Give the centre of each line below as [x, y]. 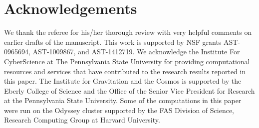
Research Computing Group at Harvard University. [82, 120]
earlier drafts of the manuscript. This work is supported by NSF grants [113, 42]
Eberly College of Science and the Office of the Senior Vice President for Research [129, 90]
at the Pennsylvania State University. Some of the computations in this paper [123, 100]
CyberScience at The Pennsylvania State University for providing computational [127, 61]
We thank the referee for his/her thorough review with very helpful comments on [128, 32]
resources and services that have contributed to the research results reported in [125, 71]
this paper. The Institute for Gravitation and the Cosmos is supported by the [123, 81]
